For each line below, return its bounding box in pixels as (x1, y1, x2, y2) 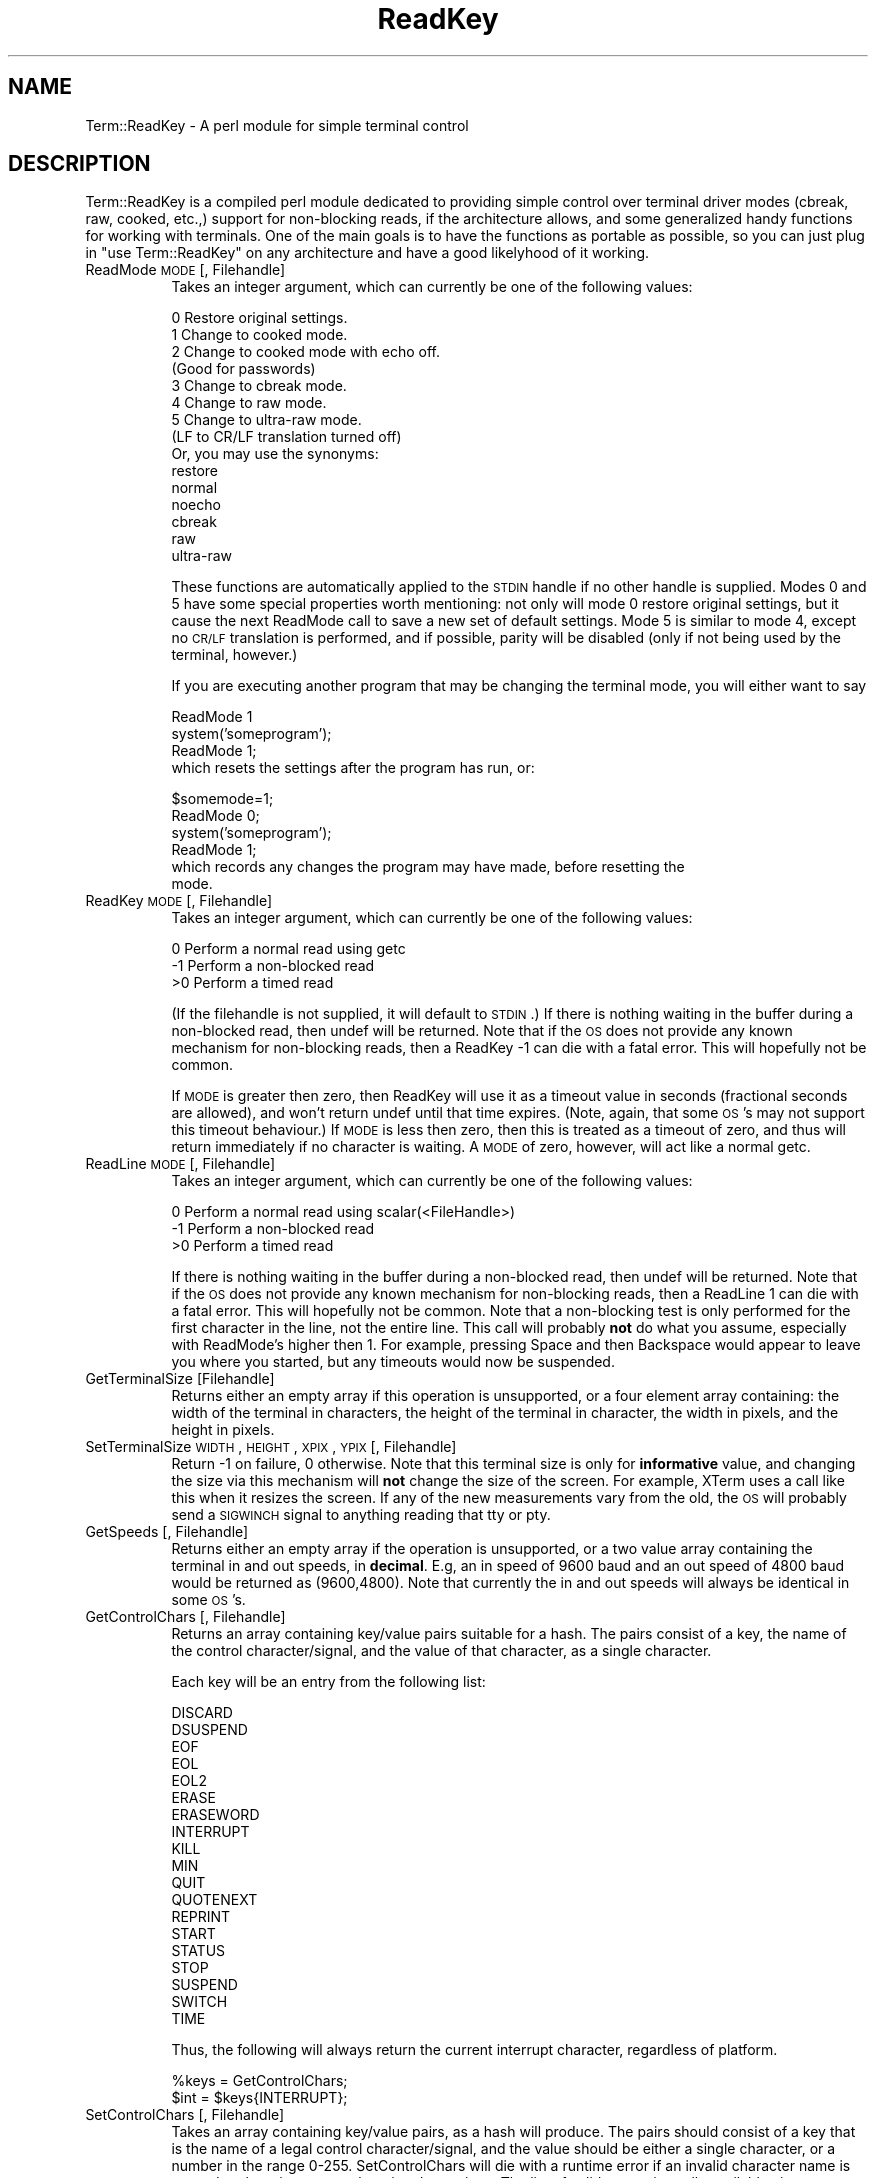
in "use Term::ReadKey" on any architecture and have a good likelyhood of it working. (85, 244, 650, 262)
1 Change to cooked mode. (171, 326, 348, 344)
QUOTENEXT (171, 1891, 258, 1909)
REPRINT (171, 1908, 231, 1926)
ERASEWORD (171, 1806, 260, 1824)
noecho (171, 496, 221, 514)
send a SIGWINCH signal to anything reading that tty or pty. (171, 1506, 551, 1524)
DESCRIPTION (8, 151, 151, 177)
